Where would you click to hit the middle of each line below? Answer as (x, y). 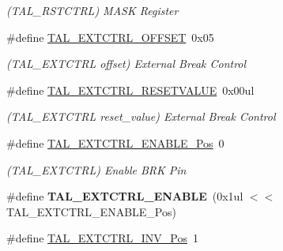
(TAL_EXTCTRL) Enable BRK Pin (96, 169)
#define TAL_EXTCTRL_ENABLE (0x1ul (125, 196)
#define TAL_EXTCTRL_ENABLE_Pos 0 (115, 142)
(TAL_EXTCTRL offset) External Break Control (126, 64)
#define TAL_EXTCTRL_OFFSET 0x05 (110, 37)
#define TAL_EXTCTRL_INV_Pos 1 (102, 238)
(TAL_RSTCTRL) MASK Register (92, 10)
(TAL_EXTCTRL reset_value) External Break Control (141, 116)
